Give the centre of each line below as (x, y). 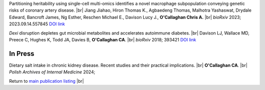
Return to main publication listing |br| (47, 81)
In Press (22, 54)
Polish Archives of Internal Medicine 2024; (52, 72)
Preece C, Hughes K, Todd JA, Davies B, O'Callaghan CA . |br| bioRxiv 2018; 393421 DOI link (103, 39)
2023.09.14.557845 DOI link (37, 24)
